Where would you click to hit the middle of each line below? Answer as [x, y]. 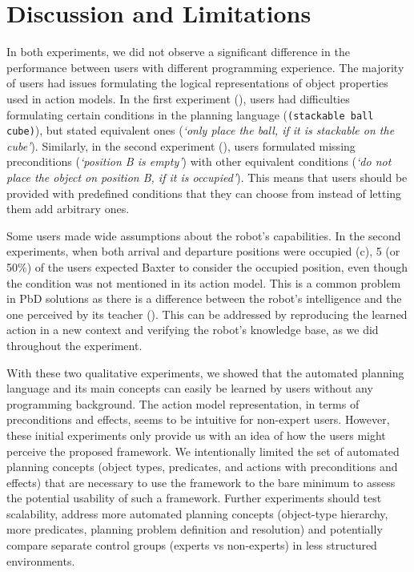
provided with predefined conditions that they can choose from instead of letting [204, 193]
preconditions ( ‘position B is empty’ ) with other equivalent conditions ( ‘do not [199, 161]
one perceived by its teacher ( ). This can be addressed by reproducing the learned [207, 314]
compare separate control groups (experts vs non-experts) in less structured [192, 545]
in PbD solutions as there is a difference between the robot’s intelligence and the [204, 298]
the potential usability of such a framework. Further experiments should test [194, 498]
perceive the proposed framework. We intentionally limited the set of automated [203, 451]
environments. [41, 560]
